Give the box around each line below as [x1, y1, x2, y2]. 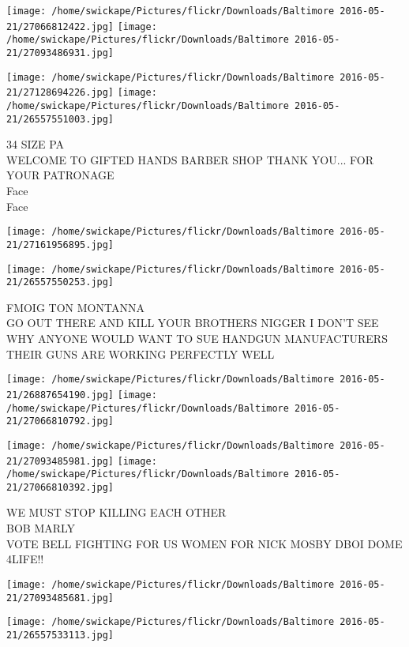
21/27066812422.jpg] [6, 21, 114, 32]
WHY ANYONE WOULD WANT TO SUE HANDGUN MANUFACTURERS [6, 330, 388, 347]
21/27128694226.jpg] [6, 87, 114, 99]
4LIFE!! [6, 551, 44, 567]
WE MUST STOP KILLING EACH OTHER [6, 504, 227, 521]
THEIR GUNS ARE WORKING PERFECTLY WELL [6, 345, 275, 362]
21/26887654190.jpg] [6, 389, 114, 401]
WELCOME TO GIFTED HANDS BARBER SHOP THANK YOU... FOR [6, 151, 374, 167]
